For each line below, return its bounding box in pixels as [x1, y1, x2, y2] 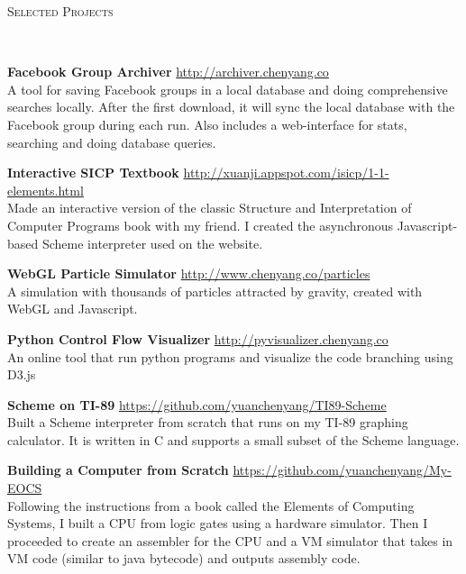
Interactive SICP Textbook [7, 163, 179, 182]
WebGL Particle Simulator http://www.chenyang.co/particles [7, 264, 370, 283]
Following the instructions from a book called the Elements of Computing [7, 496, 415, 515]
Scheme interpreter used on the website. [41, 233, 263, 252]
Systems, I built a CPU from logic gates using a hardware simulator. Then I [7, 514, 428, 533]
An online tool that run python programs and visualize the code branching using [7, 347, 453, 366]
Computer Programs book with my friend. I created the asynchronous [7, 215, 394, 234]
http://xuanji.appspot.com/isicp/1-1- [183, 163, 389, 182]
